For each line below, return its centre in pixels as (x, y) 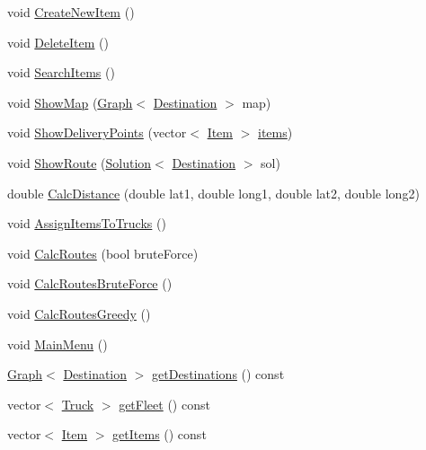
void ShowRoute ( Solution (80, 162)
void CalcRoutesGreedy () (79, 313)
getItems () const (160, 434)
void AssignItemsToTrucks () (87, 223)
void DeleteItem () (58, 42)
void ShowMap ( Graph (70, 102)
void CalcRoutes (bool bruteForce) (103, 253)
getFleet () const (164, 404)
